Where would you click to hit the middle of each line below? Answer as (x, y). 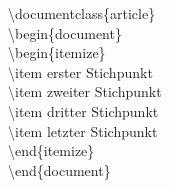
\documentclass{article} (82, 13)
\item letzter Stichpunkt (83, 130)
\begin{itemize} (57, 52)
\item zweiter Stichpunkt (85, 91)
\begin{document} (65, 32)
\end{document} (59, 169)
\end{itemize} (51, 150)
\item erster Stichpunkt (80, 71)
